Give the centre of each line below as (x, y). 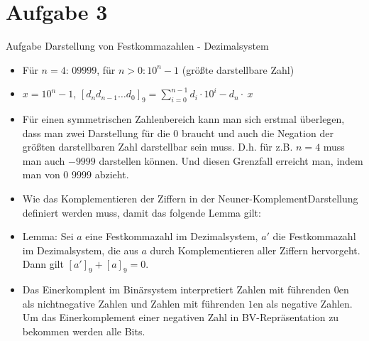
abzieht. (112, 174)
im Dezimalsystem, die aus (80, 250)
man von (41, 174)
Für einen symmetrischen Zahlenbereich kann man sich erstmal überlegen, (183, 119)
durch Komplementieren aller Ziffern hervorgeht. (255, 250)
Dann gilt (43, 264)
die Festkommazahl (314, 236)
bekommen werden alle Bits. (84, 331)
